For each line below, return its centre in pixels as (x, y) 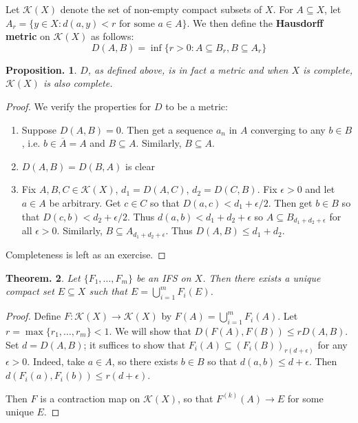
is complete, (328, 69)
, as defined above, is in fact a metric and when (188, 69)
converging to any (288, 129)
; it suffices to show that (135, 344)
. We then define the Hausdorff (255, 22)
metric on (28, 36)
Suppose (39, 129)
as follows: (113, 36)
